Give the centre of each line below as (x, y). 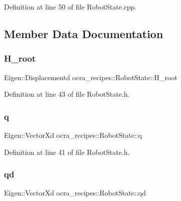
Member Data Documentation (84, 33)
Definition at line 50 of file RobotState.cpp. (70, 7)
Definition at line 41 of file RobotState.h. (67, 152)
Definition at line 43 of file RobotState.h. (67, 94)
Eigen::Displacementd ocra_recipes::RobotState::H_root (91, 77)
